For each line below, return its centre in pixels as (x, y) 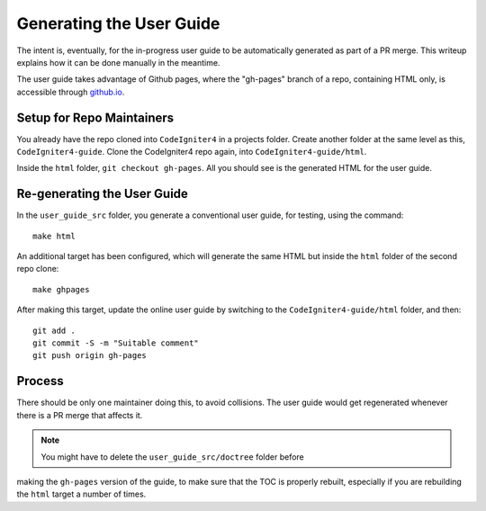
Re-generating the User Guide (103, 194)
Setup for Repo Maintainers (95, 117)
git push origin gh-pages (90, 356)
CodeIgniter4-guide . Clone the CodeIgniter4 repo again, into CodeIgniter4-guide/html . (192, 152)
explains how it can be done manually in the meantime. (118, 62)
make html (54, 236)
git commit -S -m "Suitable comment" (116, 343)
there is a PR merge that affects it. (80, 415)
